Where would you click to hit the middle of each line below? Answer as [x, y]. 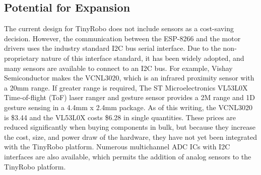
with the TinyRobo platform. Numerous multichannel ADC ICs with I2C [117, 147]
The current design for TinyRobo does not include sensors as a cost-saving [119, 28]
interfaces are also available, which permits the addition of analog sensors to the [128, 156]
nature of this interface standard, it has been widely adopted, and [143, 58]
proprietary [21, 58]
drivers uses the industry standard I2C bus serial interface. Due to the [112, 48]
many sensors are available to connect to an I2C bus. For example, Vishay [118, 68]
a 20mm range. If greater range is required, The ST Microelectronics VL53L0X [126, 87]
